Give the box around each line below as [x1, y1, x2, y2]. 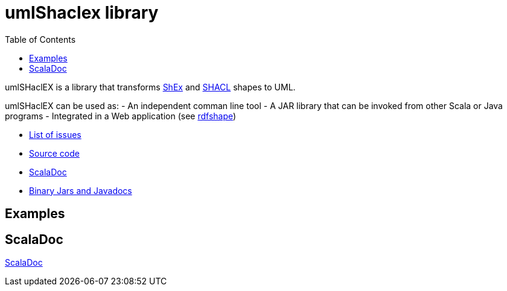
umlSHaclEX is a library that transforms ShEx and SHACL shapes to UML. [5, 81, 296, 92]
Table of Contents [5, 34, 76, 45]
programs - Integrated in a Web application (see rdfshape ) [5, 110, 237, 121]
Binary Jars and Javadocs [29, 185, 132, 196]
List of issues [29, 129, 81, 140]
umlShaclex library [5, 2, 159, 23]
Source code [29, 148, 80, 158]
